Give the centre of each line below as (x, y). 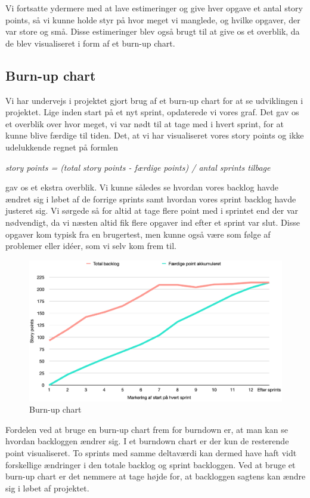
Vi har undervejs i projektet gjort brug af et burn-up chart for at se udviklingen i (154, 100)
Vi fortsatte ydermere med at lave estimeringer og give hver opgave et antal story (154, 8)
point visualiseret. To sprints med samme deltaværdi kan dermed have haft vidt (151, 452)
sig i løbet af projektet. (47, 488)
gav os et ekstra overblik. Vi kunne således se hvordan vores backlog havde (142, 187)
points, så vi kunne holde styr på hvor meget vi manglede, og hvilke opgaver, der (153, 19)
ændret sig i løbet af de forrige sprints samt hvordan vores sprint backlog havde (151, 199)
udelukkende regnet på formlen (62, 147)
